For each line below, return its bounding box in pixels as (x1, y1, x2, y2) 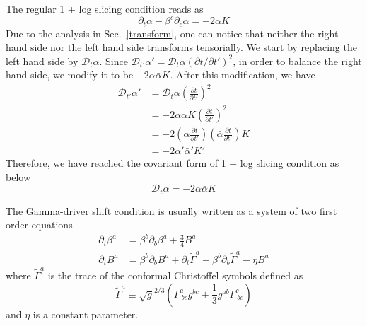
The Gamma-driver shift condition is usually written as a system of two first (6, 203, 337, 218)
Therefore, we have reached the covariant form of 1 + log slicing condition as (6, 156, 339, 170)
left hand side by (6, 53, 78, 68)
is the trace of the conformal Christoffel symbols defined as (47, 268, 303, 283)
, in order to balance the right (233, 53, 362, 68)
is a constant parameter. (33, 306, 139, 321)
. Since (99, 53, 128, 68)
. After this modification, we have (170, 67, 315, 82)
